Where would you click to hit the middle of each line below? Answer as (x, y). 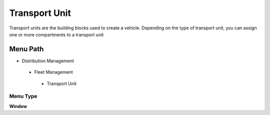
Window (18, 106)
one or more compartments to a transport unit (56, 34)
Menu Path (26, 49)
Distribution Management (48, 61)
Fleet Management (54, 72)
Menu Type (23, 96)
